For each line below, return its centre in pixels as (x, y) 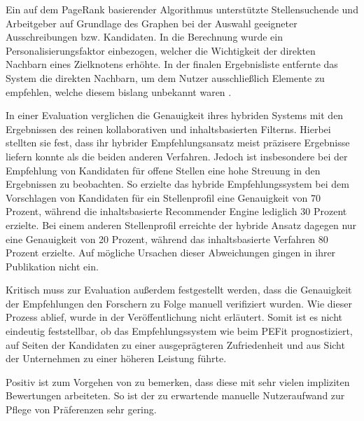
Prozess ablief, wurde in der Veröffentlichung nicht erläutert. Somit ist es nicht (174, 317)
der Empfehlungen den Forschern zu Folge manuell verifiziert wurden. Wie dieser (179, 303)
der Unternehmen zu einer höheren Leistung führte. (116, 358)
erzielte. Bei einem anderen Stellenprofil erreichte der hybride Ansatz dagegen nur (181, 225)
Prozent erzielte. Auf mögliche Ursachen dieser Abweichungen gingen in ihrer (171, 253)
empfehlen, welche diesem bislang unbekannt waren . (119, 91)
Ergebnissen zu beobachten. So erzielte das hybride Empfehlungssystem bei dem (177, 184)
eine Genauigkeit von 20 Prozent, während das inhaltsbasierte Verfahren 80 (167, 239)
